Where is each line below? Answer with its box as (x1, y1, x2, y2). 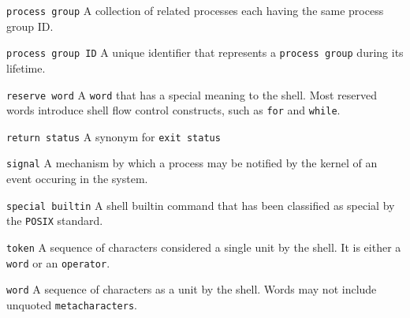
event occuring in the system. (6, 170, 148, 187)
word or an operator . (6, 254, 110, 271)
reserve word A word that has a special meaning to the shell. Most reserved (6, 86, 378, 103)
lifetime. (6, 59, 46, 76)
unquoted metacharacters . (6, 297, 137, 312)
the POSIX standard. (6, 212, 103, 229)
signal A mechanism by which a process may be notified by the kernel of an (6, 155, 378, 171)
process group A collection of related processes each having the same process (6, 2, 384, 18)
